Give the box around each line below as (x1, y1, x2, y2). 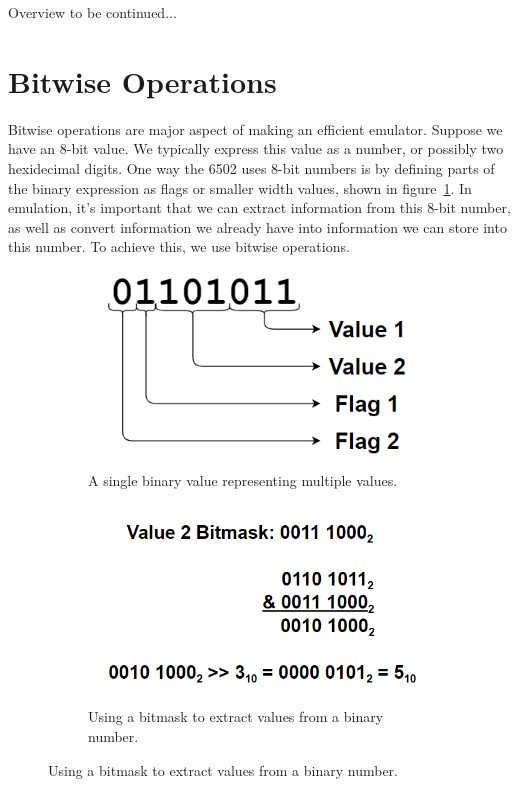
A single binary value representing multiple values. (88, 469, 398, 490)
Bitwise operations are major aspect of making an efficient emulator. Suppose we (8, 118, 503, 139)
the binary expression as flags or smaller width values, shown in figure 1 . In (8, 177, 472, 198)
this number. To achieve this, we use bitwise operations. (8, 236, 350, 257)
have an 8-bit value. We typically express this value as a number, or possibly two (8, 138, 504, 159)
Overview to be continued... (8, 2, 177, 22)
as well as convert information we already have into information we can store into (8, 216, 507, 237)
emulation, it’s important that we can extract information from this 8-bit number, (8, 197, 511, 218)
